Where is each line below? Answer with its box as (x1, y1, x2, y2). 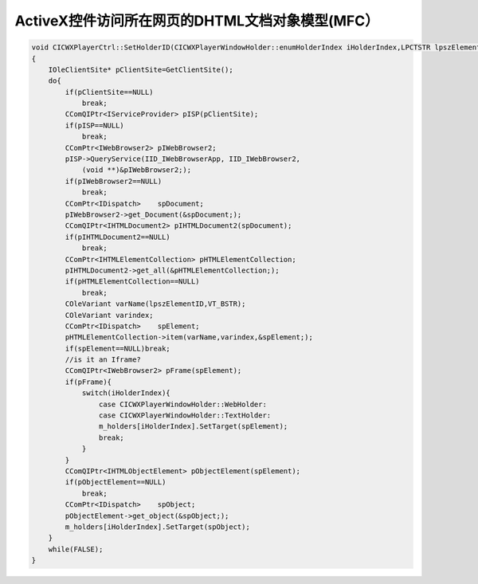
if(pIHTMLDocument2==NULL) (65, 232, 170, 241)
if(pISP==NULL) (65, 120, 125, 130)
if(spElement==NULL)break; (65, 343, 170, 353)
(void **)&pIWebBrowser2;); (81, 166, 191, 174)
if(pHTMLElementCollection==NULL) (65, 277, 200, 286)
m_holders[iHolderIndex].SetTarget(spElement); (98, 422, 288, 431)
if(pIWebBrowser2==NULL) (65, 176, 163, 186)
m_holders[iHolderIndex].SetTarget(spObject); (65, 522, 250, 531)
